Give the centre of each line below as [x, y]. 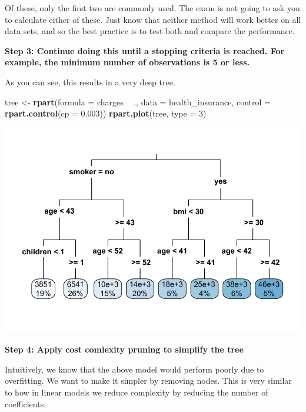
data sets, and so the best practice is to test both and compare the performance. [150, 31]
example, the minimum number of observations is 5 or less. [127, 62]
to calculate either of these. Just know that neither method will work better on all [153, 19]
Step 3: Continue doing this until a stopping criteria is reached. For [145, 50]
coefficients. [26, 403]
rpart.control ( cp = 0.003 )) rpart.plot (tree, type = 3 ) [106, 113]
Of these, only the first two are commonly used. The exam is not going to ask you [152, 8]
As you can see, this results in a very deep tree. [90, 82]
